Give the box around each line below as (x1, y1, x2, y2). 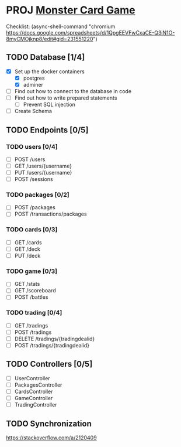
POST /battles (14, 294, 48, 301)
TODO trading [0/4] (6, 309, 62, 317)
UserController (14, 374, 51, 381)
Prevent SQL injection (23, 101, 76, 108)
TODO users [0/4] (6, 142, 58, 151)
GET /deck (14, 245, 41, 252)
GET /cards (14, 238, 42, 246)
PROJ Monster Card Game (6, 4, 135, 17)
